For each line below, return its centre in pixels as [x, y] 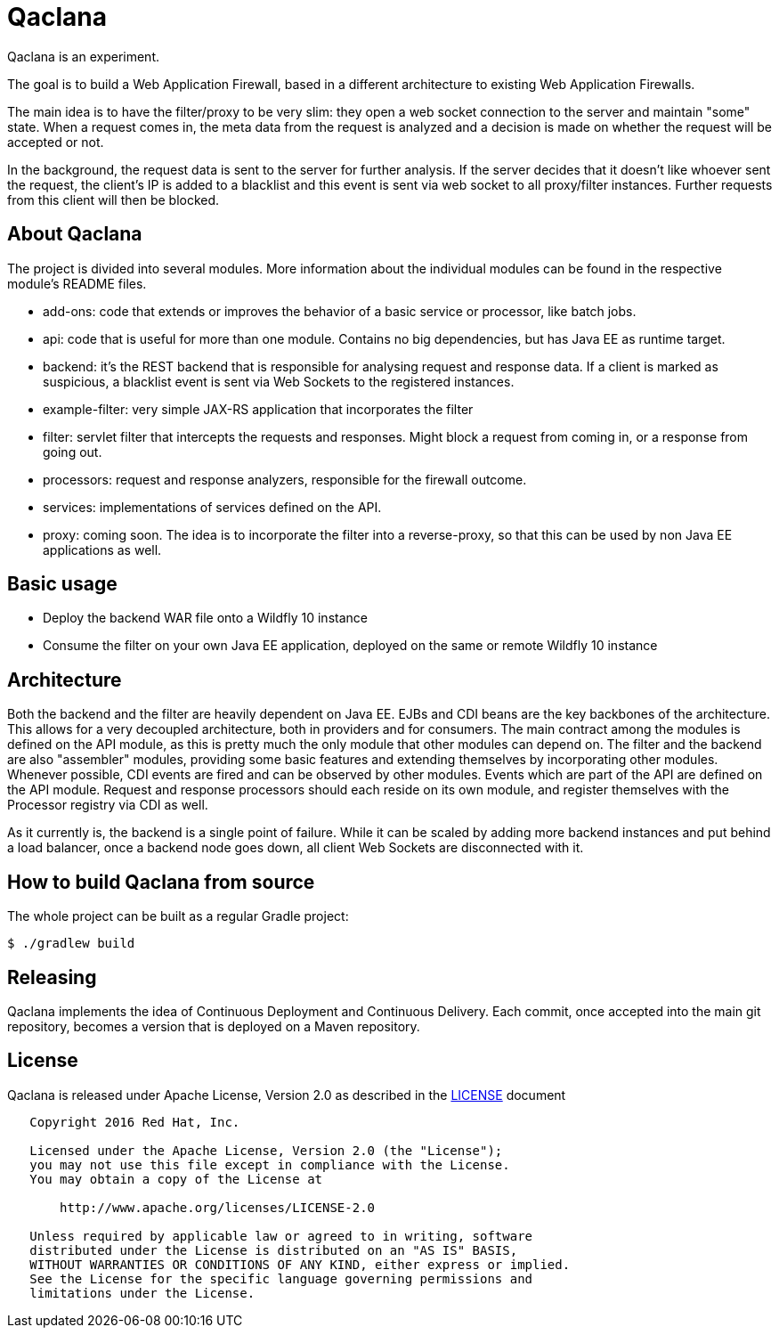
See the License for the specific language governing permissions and [281, 1278]
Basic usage [62, 584]
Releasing [52, 977]
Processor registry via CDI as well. [108, 805]
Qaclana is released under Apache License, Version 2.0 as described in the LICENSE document [287, 1095]
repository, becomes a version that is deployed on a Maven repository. [214, 1026]
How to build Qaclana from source [161, 882]
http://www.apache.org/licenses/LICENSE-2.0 [218, 1207]
